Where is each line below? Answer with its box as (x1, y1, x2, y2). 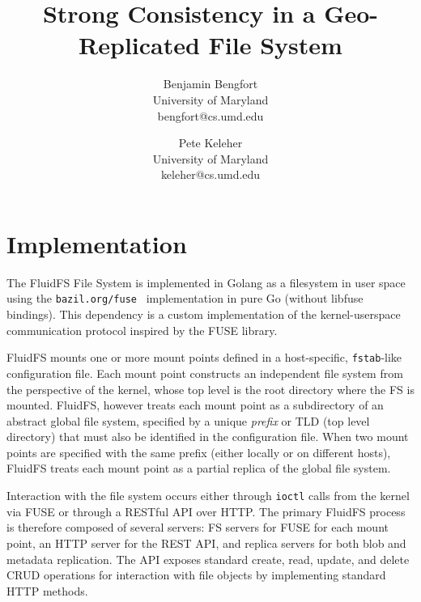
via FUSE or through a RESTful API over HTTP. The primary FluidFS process (6, 502, 406, 519)
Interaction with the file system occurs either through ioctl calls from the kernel (6, 487, 410, 504)
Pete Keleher (178, 134, 243, 151)
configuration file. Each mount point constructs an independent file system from (6, 364, 403, 381)
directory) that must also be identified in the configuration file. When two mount (6, 428, 409, 445)
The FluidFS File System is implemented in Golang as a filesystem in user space (6, 273, 406, 290)
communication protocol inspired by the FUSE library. (6, 321, 278, 338)
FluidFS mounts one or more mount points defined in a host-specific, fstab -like (6, 349, 402, 366)
